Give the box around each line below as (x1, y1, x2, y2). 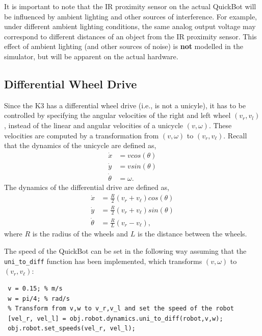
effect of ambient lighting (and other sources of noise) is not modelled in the (4, 41, 243, 52)
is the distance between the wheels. (137, 228, 247, 239)
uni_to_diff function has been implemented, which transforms (4, 255, 202, 266)
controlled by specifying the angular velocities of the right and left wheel (4, 110, 231, 121)
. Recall (223, 130, 247, 140)
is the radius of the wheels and (32, 228, 128, 239)
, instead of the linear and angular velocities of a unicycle (4, 119, 184, 130)
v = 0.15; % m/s (8, 284, 63, 292)
